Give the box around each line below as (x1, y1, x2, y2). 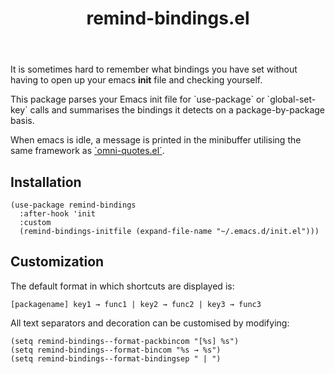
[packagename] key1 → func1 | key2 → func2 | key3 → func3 (10, 299, 262, 309)
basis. (10, 115, 35, 127)
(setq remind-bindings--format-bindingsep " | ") (10, 353, 222, 364)
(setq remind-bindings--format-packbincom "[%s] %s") (10, 336, 240, 346)
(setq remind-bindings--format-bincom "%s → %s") (10, 345, 222, 355)
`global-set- (266, 93, 317, 106)
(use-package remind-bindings (10, 200, 137, 210)
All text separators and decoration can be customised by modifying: (10, 317, 290, 329)
